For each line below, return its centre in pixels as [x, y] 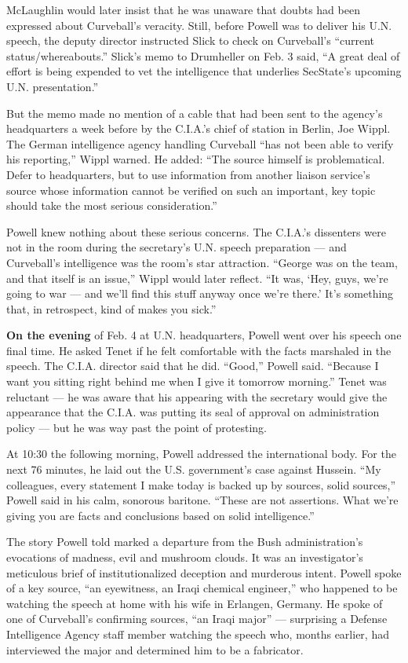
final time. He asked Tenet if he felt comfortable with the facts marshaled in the [199, 350]
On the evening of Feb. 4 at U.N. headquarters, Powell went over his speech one [204, 335]
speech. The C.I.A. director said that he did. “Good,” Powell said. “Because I [193, 366]
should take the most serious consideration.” [112, 205]
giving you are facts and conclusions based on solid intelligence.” [160, 515]
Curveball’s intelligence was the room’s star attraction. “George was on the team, [202, 262]
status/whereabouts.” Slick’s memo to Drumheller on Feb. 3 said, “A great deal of [203, 55]
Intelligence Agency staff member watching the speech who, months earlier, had [198, 634]
